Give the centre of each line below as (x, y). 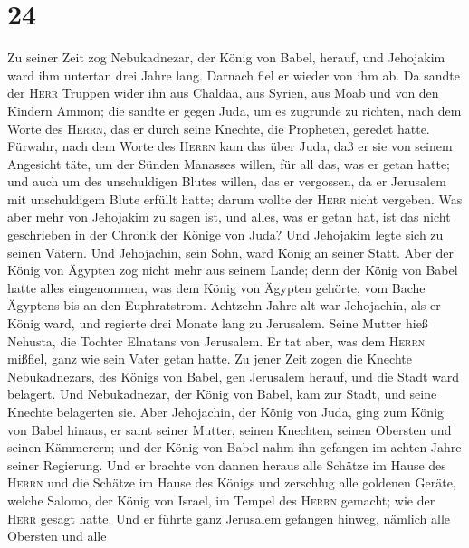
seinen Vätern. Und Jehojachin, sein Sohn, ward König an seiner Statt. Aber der (230, 252)
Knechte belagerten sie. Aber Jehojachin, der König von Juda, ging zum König (226, 411)
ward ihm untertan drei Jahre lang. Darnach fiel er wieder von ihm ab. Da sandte (234, 75)
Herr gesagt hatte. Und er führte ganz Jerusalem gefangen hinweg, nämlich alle (229, 518)
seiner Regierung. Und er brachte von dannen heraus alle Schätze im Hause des (227, 464)
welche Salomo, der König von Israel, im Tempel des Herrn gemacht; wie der (221, 500)
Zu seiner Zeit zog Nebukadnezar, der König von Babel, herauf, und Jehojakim (226, 57)
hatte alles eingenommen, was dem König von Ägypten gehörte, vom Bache (216, 287)
